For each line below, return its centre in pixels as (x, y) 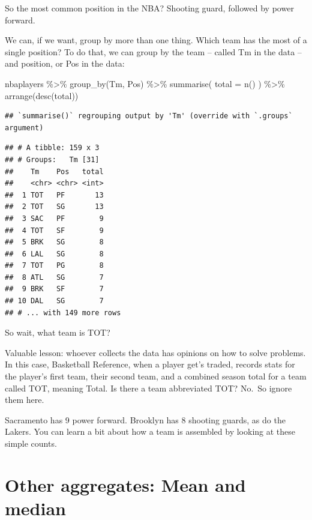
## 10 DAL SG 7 (54, 301)
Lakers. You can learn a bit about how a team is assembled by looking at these (150, 431)
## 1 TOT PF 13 (54, 195)
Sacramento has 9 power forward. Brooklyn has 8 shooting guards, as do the (145, 419)
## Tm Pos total (54, 171)
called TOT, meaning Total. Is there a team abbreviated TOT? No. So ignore (148, 388)
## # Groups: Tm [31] (52, 159)
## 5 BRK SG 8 (54, 242)
